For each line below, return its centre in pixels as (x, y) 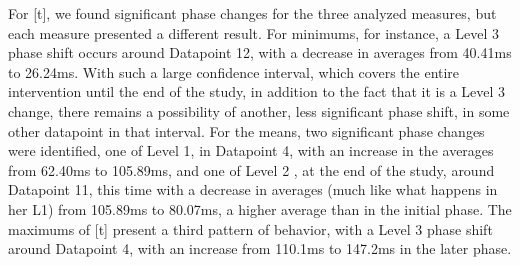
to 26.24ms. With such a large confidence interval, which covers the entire (234, 71)
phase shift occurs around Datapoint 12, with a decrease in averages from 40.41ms (260, 52)
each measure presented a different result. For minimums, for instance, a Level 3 (253, 32)
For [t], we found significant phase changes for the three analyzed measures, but (252, 13)
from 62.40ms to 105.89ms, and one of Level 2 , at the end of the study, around (251, 169)
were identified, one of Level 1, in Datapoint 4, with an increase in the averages (251, 150)
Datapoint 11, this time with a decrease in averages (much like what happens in (253, 189)
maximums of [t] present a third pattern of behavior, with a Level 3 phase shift (250, 228)
